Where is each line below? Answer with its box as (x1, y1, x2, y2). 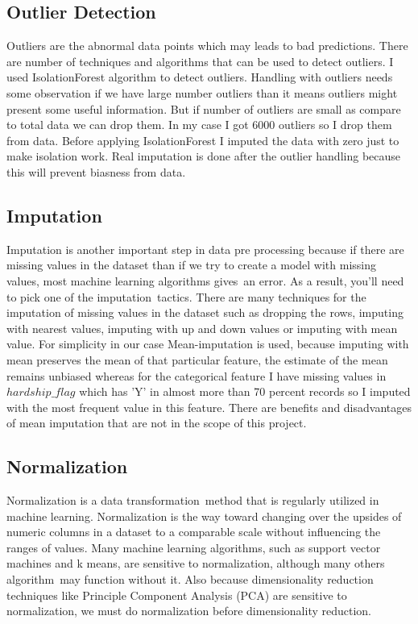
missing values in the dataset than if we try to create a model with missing (6, 256, 376, 273)
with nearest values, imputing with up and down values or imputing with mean (6, 319, 398, 336)
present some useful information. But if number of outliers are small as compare (6, 100, 401, 117)
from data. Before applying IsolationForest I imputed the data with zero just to (6, 131, 399, 148)
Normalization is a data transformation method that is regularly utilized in (6, 492, 379, 509)
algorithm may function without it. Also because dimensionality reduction (6, 571, 374, 588)
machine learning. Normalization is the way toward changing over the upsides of (6, 507, 402, 524)
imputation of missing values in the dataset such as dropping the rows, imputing (6, 304, 404, 321)
